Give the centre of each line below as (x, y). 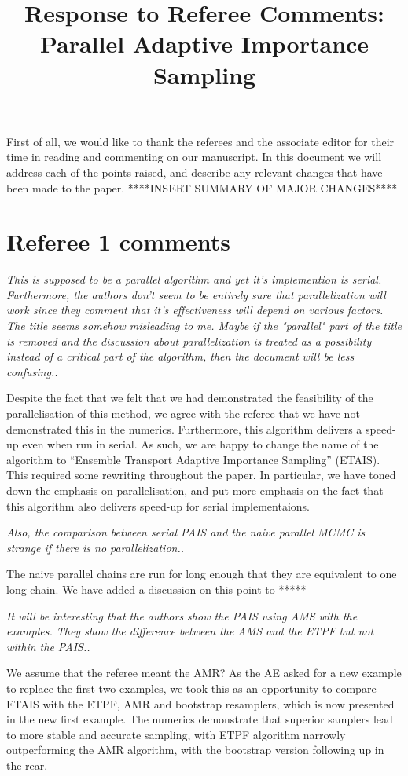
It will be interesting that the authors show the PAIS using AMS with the (182, 615)
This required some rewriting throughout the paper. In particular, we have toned (201, 475)
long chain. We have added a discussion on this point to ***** (156, 589)
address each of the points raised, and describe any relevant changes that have (195, 172)
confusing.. (32, 371)
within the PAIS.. (48, 646)
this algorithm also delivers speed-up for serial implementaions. (158, 505)
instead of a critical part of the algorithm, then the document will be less (180, 356)
